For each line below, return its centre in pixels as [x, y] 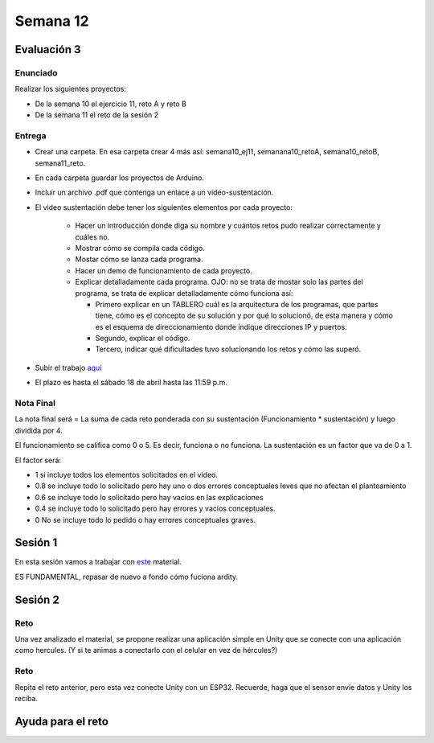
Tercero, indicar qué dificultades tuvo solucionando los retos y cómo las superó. [228, 349]
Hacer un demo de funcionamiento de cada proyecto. [164, 270]
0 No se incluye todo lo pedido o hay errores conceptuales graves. [145, 519]
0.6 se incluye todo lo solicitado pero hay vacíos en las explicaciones [149, 497]
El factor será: [38, 460]
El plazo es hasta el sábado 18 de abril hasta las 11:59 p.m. [131, 383]
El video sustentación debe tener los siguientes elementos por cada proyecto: [164, 207]
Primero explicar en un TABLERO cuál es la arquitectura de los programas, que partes [237, 304]
